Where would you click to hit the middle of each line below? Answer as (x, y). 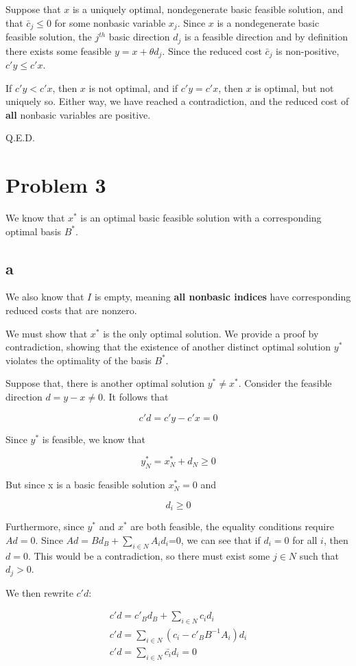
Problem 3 (56, 185)
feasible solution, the (49, 37)
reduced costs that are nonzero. (71, 310)
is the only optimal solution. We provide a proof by (211, 333)
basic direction (139, 37)
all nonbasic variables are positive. (78, 114)
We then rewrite (39, 592)
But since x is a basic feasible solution (85, 485)
